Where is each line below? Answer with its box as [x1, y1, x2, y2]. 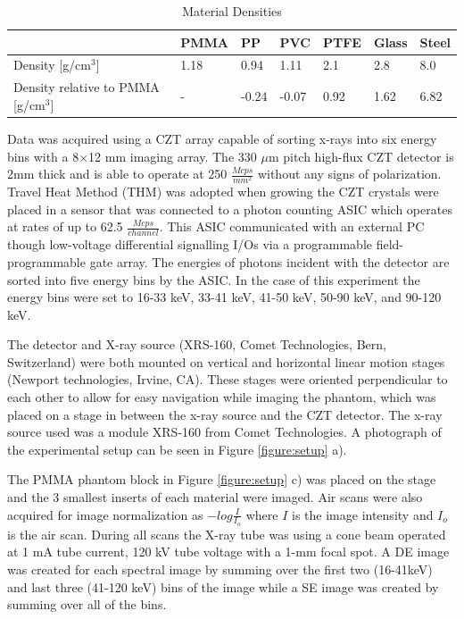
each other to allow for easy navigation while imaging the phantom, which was [7, 388, 436, 406]
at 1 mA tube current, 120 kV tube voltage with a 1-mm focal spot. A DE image [7, 542, 450, 561]
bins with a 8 [7, 146, 79, 165]
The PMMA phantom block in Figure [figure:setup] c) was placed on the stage [7, 470, 436, 489]
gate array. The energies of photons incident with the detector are [89, 252, 450, 271]
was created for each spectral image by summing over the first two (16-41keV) [7, 560, 433, 579]
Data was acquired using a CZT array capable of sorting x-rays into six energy [7, 129, 437, 147]
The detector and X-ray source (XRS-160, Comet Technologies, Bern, [7, 335, 386, 354]
